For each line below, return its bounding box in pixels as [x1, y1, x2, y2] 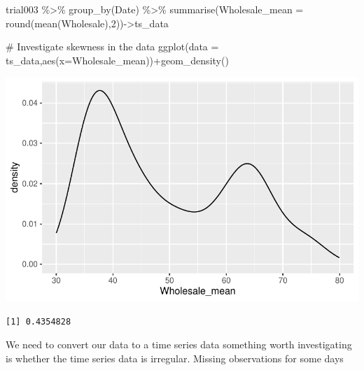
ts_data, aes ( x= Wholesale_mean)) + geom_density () [6, 52, 229, 67]
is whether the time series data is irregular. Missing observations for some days [6, 350, 344, 365]
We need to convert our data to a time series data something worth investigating [6, 337, 352, 352]
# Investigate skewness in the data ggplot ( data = [6, 39, 219, 54]
